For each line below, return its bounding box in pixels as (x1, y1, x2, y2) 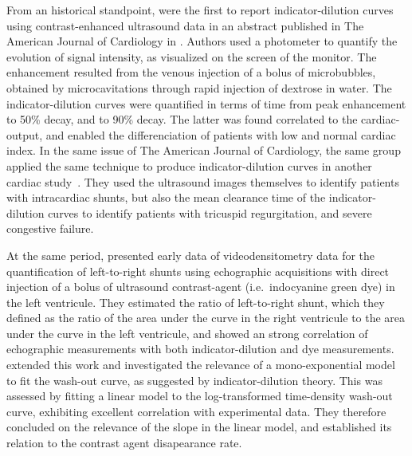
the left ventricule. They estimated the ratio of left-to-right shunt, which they (6, 293, 385, 310)
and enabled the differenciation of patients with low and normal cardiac (45, 126, 396, 143)
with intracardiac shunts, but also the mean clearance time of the (6, 189, 326, 206)
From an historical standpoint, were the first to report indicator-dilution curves (6, 2, 394, 18)
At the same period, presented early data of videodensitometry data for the (6, 246, 375, 263)
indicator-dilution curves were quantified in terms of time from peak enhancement (6, 95, 406, 112)
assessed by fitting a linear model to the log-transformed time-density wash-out (6, 387, 393, 404)
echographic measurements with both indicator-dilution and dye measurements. (6, 340, 394, 357)
